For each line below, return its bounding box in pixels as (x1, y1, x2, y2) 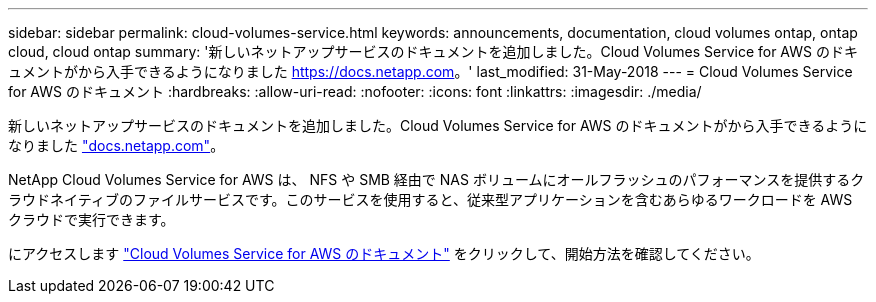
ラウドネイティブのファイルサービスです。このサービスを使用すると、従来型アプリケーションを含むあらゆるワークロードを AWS (8, 191, 853, 208)
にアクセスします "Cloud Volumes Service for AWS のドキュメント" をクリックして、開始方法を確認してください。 (8, 245, 760, 262)
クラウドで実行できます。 (8, 211, 175, 228)
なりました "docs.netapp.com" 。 (8, 137, 225, 154)
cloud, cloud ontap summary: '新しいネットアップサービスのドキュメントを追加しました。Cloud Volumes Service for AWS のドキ (8, 43, 858, 60)
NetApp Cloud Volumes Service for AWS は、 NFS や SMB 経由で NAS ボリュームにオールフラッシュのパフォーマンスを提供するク (8, 171, 865, 188)
